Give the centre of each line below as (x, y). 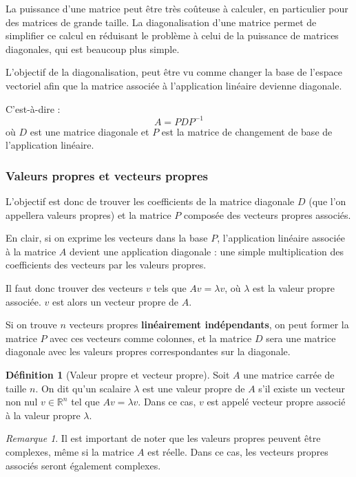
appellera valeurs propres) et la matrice (88, 214)
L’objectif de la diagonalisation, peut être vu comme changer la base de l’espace (174, 72)
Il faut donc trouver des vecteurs (74, 288)
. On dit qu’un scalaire (83, 388)
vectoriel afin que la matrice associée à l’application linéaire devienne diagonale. (174, 85)
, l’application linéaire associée (281, 238)
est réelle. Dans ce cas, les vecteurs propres (238, 451)
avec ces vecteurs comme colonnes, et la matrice (151, 338)
